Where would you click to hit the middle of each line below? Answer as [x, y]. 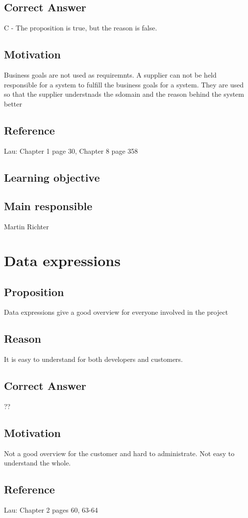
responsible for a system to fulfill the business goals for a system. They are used [124, 84]
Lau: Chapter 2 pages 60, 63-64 [51, 510]
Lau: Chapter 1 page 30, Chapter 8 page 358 [71, 150]
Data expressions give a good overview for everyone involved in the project [116, 312]
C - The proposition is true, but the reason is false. [81, 28]
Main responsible [48, 206]
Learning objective [52, 177]
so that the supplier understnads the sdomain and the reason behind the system [124, 94]
